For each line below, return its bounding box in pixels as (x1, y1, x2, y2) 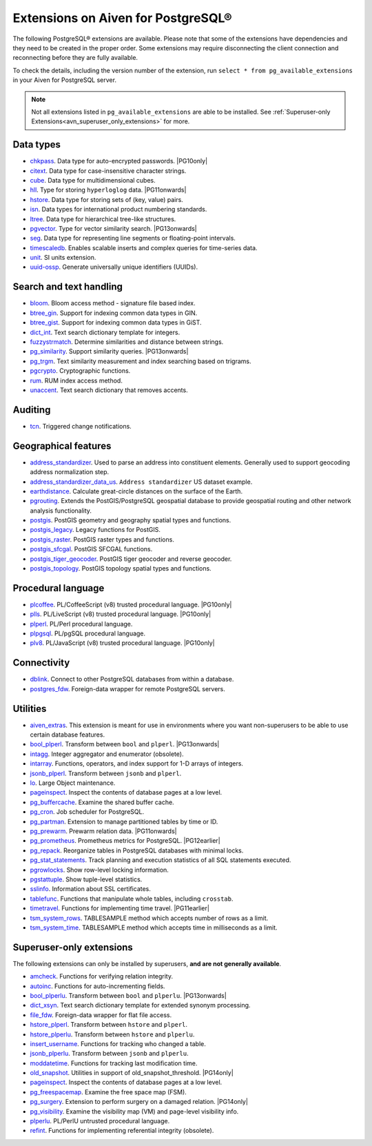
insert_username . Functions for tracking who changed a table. (30, 1039, 206, 1047)
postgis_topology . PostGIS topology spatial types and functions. (30, 564, 211, 573)
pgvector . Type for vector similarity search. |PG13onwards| (30, 224, 198, 232)
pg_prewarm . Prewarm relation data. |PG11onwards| (30, 827, 177, 835)
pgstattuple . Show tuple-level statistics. (30, 875, 143, 883)
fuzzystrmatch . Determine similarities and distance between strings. (30, 338, 224, 346)
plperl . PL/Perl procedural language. (30, 620, 133, 628)
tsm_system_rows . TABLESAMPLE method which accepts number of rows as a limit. (30, 914, 269, 922)
